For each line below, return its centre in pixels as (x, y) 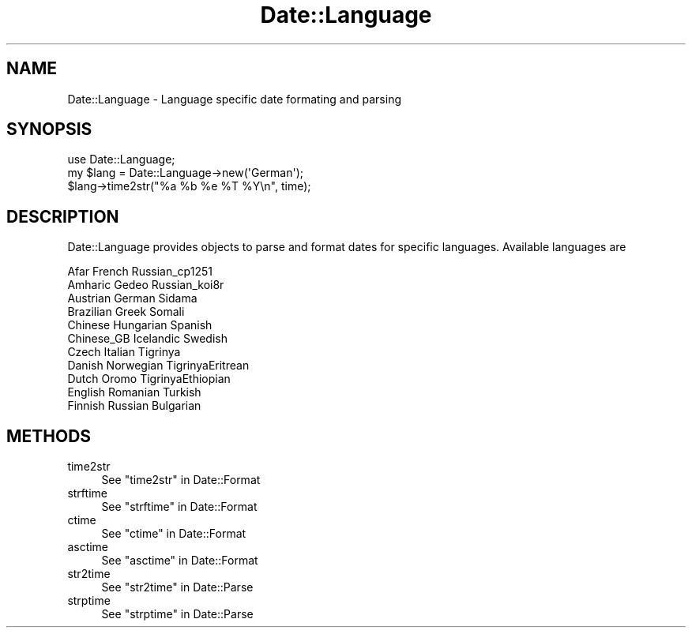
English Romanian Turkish (134, 392)
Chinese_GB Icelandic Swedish (147, 339)
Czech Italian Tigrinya (124, 352)
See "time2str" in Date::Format (181, 480)
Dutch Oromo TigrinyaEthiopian (149, 379)
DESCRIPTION (63, 216)
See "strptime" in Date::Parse (177, 614)
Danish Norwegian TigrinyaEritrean (158, 366)
